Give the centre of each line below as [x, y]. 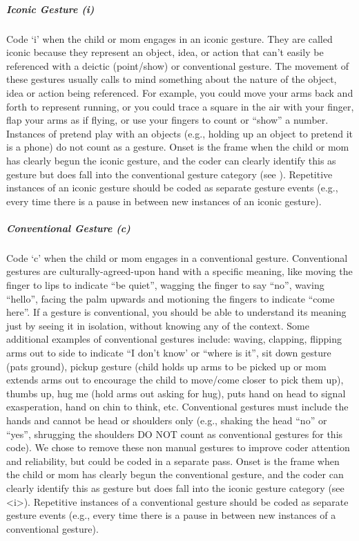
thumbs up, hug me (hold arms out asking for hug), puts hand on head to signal [176, 393]
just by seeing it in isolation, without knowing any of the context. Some [158, 325]
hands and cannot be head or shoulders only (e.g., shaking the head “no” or [167, 420]
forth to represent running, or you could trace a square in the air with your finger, [180, 106]
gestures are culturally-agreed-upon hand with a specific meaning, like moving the [179, 271]
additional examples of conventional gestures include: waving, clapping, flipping [174, 339]
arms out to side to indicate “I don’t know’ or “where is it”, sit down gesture [169, 352]
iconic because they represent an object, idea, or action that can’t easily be [165, 52]
